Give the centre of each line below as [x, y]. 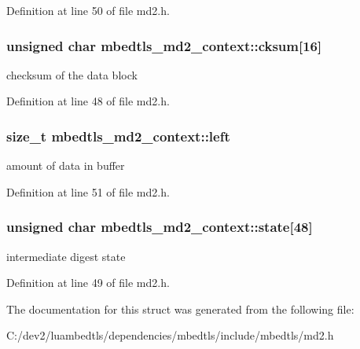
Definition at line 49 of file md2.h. [88, 283]
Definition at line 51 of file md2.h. [88, 191]
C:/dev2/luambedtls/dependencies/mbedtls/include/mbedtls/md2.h [170, 335]
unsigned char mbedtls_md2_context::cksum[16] [164, 45]
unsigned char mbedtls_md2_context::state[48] [160, 227]
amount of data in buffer [66, 165]
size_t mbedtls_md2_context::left [118, 136]
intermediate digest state [66, 256]
